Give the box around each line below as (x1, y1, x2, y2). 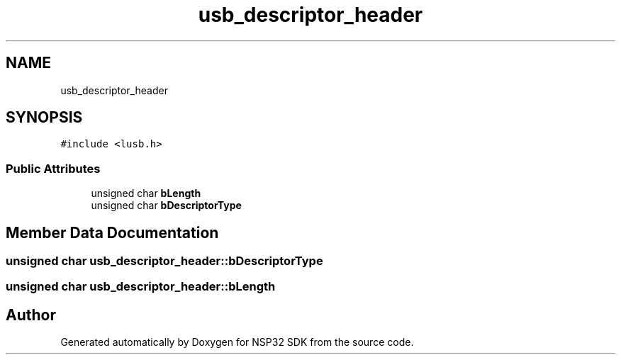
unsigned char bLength (91, 187, 201, 200)
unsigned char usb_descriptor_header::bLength (6, 279, 276, 294)
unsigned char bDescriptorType (91, 199, 242, 212)
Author (6, 305, 56, 324)
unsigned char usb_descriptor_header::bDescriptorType (6, 254, 323, 269)
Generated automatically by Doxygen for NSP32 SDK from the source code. (60, 336, 414, 349)
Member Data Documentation (6, 223, 219, 242)
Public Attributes (6, 161, 101, 176)
